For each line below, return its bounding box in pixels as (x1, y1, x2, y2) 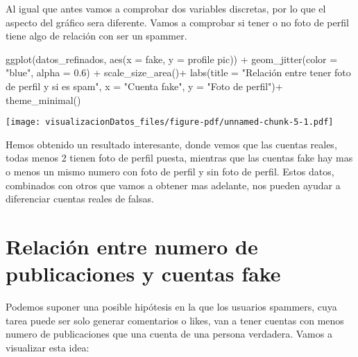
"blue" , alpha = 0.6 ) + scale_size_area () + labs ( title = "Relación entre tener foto (6, 65, 351, 80)
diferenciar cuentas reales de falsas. (6, 191, 154, 206)
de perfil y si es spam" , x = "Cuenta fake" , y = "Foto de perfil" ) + (6, 78, 283, 93)
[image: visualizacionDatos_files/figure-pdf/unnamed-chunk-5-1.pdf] (6, 117, 334, 128)
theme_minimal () (6, 92, 81, 107)
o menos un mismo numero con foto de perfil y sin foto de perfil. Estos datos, (6, 164, 334, 178)
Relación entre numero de (6, 232, 258, 260)
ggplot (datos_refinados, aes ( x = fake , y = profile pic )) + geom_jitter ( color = (6, 51, 338, 66)
